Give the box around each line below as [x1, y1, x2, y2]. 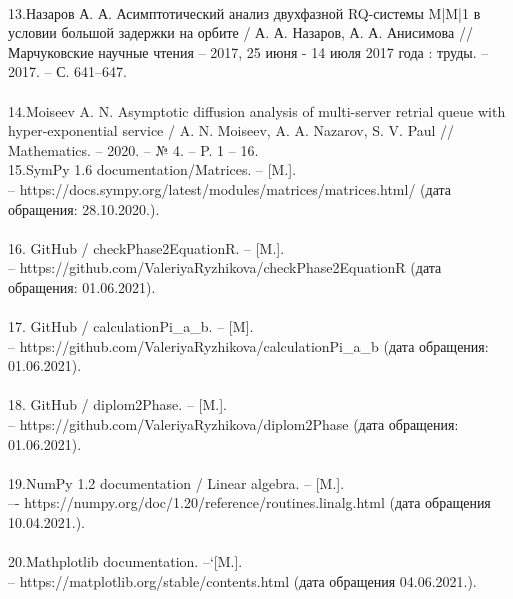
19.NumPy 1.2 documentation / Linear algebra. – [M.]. [8, 472, 345, 493]
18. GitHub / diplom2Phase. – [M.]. [8, 394, 227, 415]
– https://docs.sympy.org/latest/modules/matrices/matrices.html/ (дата [8, 178, 452, 199]
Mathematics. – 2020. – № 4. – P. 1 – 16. [8, 139, 259, 160]
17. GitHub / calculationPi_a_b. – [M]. [8, 316, 254, 337]
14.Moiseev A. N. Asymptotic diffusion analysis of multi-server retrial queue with [8, 100, 506, 121]
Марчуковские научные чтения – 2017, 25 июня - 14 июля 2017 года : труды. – [8, 41, 489, 62]
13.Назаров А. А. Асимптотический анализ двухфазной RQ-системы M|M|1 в [8, 2, 481, 23]
